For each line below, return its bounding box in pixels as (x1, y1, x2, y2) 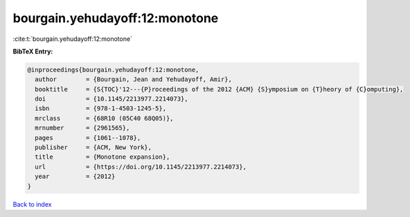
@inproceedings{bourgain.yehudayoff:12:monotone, (27, 66, 199, 73)
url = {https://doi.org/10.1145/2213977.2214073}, (35, 163, 247, 171)
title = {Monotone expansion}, (35, 153, 170, 161)
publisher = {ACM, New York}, (35, 144, 152, 152)
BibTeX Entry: (12, 47, 53, 55)
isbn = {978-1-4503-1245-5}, (35, 105, 166, 112)
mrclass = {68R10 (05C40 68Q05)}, (35, 114, 174, 122)
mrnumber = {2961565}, (35, 124, 130, 132)
